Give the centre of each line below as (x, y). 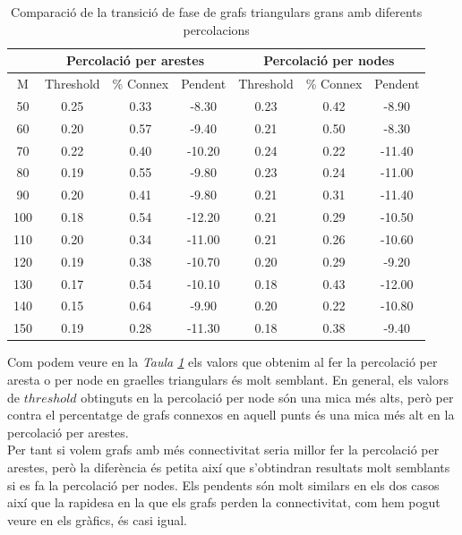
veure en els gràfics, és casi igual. (98, 519)
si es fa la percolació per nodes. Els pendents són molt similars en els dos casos (223, 484)
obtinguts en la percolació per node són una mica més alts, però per (267, 397)
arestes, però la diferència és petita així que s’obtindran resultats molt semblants (229, 467)
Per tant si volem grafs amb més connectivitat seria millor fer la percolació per (223, 450)
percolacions (216, 29)
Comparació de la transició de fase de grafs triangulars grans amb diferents (217, 12)
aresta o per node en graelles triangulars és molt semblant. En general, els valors (228, 379)
